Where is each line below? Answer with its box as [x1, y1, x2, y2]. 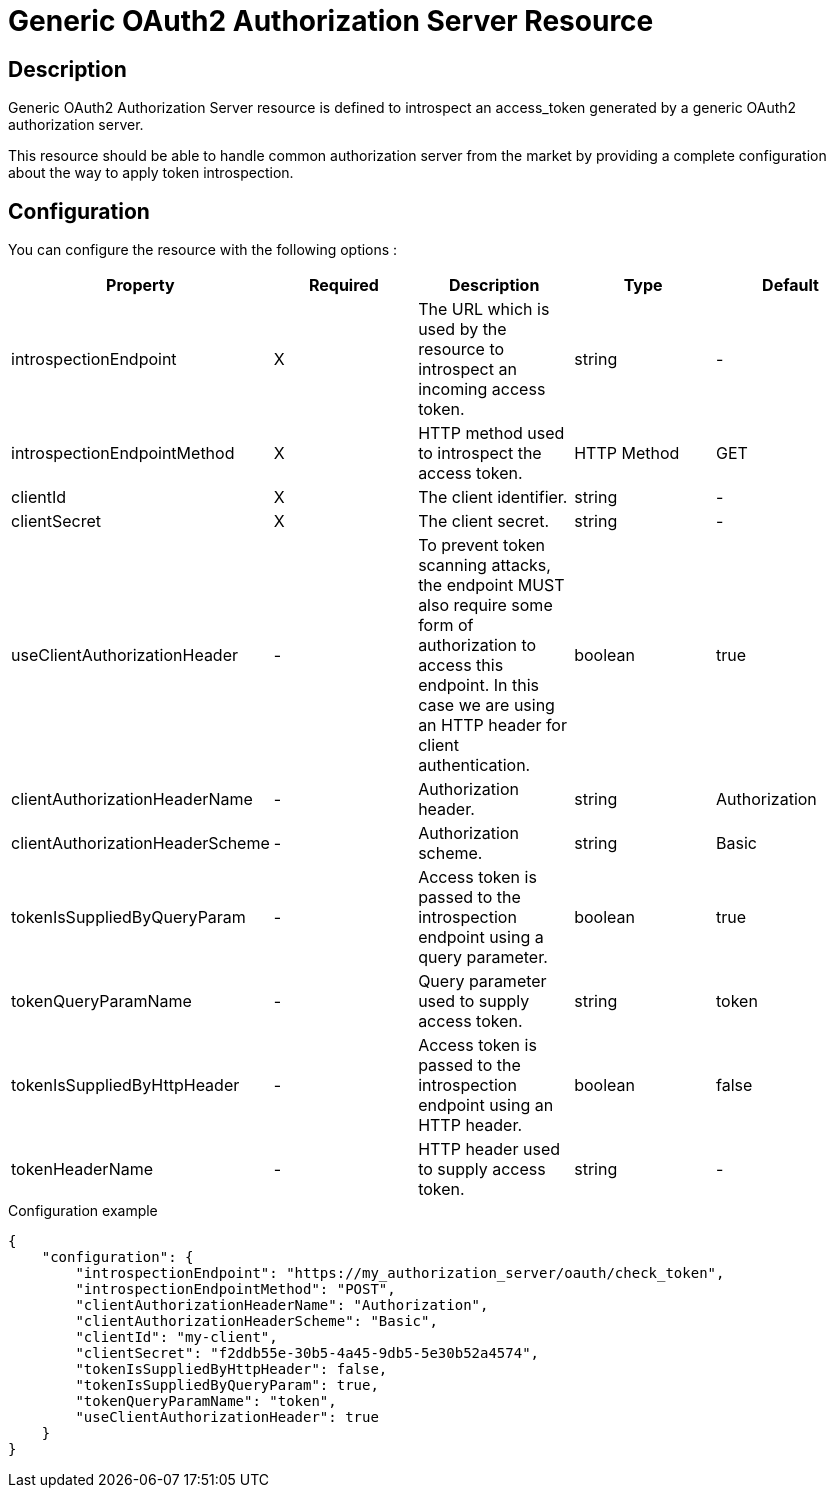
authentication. [418, 755, 531, 776]
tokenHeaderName [11, 1159, 154, 1180]
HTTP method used [418, 423, 565, 444]
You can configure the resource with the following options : [8, 241, 398, 259]
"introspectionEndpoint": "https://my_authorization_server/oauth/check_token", [75, 1265, 725, 1282]
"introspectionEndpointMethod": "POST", [75, 1281, 396, 1298]
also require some [418, 595, 553, 616]
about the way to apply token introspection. [8, 164, 294, 182]
